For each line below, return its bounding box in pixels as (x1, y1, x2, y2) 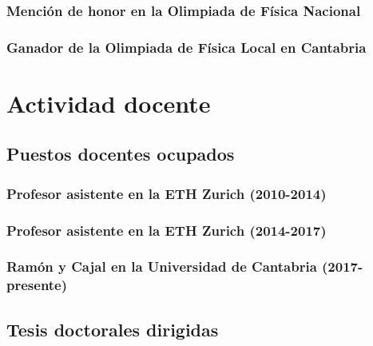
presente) (6, 275, 68, 295)
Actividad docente (6, 86, 211, 119)
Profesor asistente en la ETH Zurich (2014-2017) (6, 220, 327, 240)
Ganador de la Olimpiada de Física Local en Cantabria (6, 37, 367, 57)
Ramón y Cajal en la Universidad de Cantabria (6, 257, 317, 276)
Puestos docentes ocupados (6, 141, 235, 166)
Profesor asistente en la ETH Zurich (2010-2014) (6, 183, 327, 203)
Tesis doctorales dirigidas (6, 316, 219, 341)
